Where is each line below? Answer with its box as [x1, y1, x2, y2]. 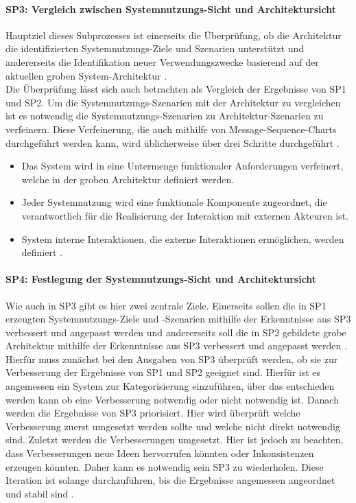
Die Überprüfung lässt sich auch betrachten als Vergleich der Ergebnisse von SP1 [5, 82, 346, 96]
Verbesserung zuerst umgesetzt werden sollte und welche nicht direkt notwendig [5, 419, 340, 433]
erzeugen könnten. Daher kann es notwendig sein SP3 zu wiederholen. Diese [5, 459, 324, 473]
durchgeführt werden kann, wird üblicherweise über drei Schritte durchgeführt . [5, 135, 340, 150]
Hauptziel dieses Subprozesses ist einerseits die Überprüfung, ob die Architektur [5, 27, 342, 42]
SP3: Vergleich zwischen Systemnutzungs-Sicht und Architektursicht [5, 1, 336, 16]
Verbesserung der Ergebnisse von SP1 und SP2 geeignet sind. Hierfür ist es [5, 365, 321, 379]
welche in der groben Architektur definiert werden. [21, 172, 235, 186]
